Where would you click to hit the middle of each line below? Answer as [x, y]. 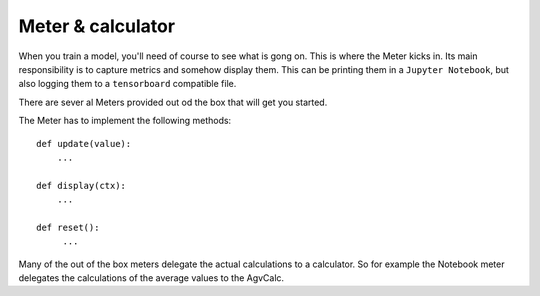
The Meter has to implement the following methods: [125, 121]
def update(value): [84, 143]
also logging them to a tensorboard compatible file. [127, 84]
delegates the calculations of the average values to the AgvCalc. [151, 278]
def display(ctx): [81, 185]
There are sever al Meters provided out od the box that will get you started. [173, 102]
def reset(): [68, 227]
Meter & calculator [96, 26]
